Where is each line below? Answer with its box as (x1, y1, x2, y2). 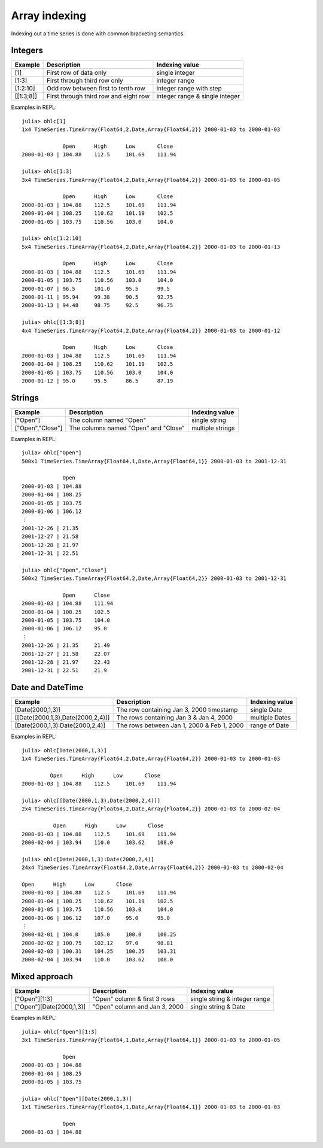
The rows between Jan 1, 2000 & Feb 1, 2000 (116, 721, 244, 730)
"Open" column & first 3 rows (92, 995, 175, 1003)
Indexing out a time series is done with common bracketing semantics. (11, 30, 185, 37)
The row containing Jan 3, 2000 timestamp (116, 706, 238, 714)
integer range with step (156, 84, 222, 93)
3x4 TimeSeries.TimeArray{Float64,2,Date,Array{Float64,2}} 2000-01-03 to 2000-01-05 (22, 177, 281, 183)
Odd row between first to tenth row (47, 84, 146, 93)
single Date (250, 706, 282, 714)
